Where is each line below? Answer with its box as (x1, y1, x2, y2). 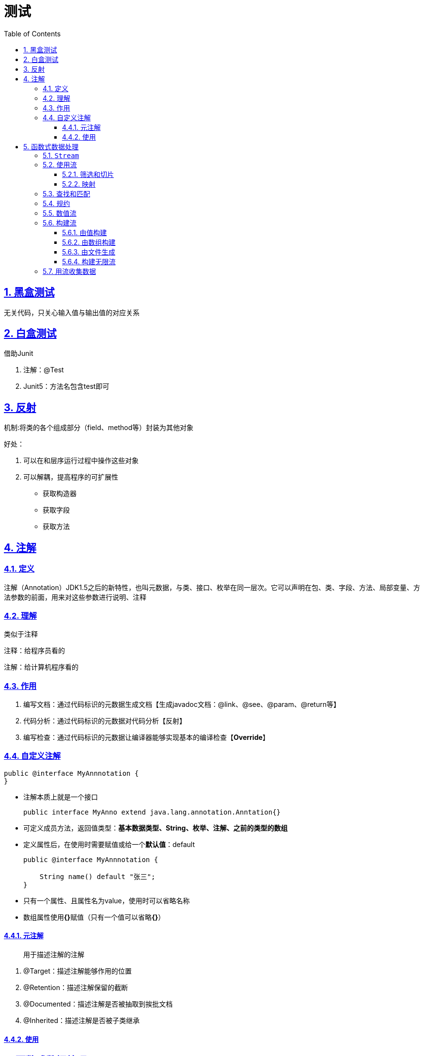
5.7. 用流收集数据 (43, 267, 96, 275)
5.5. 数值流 (43, 208, 77, 217)
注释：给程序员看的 (4, 646, 65, 655)
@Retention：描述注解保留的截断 (23, 983, 128, 992)
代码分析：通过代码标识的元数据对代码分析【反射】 (23, 717, 186, 725)
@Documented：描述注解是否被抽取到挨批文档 (23, 999, 173, 1008)
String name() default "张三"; (39, 872, 156, 880)
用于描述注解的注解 (23, 950, 84, 959)
